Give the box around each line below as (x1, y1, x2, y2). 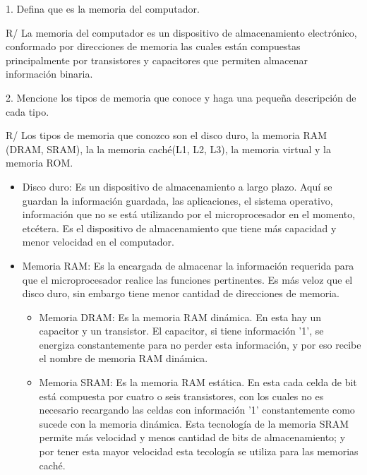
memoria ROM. (6, 155, 73, 170)
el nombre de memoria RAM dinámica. (39, 351, 208, 366)
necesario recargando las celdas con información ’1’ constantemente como (39, 402, 355, 417)
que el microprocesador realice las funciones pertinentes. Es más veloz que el (22, 272, 353, 287)
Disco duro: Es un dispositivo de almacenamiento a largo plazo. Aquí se (22, 179, 332, 193)
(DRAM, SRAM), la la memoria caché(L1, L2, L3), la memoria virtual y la (6, 141, 331, 156)
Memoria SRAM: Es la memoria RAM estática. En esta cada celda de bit (39, 375, 357, 390)
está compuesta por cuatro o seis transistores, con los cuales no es (39, 388, 324, 403)
